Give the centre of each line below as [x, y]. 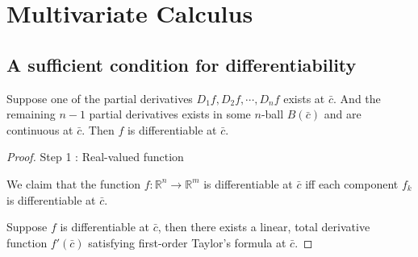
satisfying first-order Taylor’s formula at [187, 242]
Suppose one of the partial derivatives [100, 98]
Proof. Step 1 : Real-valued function [95, 157]
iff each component [352, 183]
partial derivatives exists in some [170, 114]
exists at [304, 98]
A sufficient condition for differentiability [182, 64]
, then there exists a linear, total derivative [264, 227]
